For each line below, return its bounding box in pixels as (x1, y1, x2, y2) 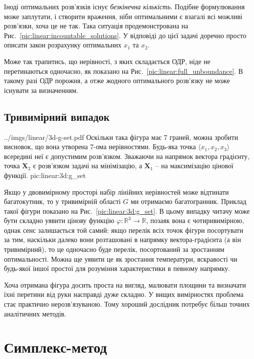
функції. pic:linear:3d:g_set (4, 170, 86, 180)
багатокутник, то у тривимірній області (4, 196, 121, 206)
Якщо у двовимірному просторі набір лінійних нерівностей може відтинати (4, 186, 229, 197)
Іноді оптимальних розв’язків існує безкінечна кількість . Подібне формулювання (4, 1, 245, 11)
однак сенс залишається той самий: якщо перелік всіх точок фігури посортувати (4, 224, 243, 235)
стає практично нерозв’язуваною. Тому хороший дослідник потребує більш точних (4, 299, 250, 309)
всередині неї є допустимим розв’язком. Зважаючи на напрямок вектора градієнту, (4, 151, 250, 161)
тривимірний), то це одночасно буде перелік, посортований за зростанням (4, 244, 225, 254)
